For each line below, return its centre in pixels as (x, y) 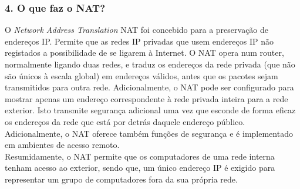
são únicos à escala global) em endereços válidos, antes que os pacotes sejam (141, 75)
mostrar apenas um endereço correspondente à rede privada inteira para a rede (146, 98)
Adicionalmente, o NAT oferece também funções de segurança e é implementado (149, 133)
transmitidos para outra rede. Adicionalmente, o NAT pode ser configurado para (149, 87)
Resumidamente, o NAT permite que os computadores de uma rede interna (140, 156)
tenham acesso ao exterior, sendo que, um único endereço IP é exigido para (140, 168)
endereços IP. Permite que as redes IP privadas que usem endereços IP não (139, 41)
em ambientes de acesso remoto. (62, 145)
